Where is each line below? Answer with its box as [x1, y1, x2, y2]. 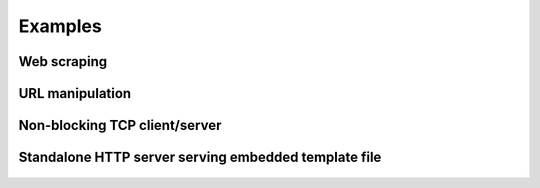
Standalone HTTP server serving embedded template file [18, 149, 382, 166]
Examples [18, 15, 102, 37]
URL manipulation [18, 85, 132, 102]
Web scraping [18, 53, 108, 70]
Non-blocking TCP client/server [18, 117, 222, 134]
